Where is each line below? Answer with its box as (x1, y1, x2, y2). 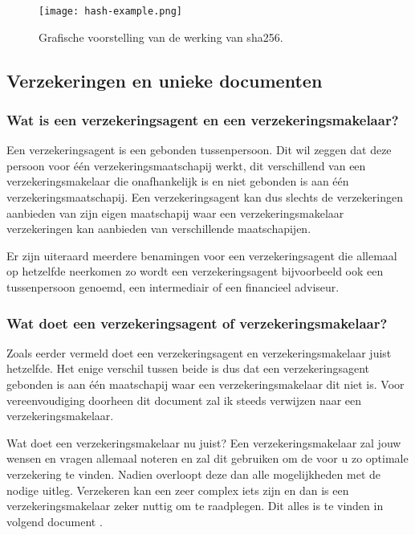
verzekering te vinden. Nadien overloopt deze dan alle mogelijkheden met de (6, 465, 380, 482)
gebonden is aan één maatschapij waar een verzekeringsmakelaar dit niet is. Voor (6, 376, 405, 392)
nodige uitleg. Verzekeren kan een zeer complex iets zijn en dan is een (6, 481, 349, 498)
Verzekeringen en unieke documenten (6, 67, 323, 92)
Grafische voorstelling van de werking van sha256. (39, 28, 283, 45)
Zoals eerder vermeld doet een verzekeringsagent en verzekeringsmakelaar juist (6, 344, 392, 361)
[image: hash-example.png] (39, 6, 182, 17)
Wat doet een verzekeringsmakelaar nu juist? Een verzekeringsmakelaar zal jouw (6, 434, 401, 451)
